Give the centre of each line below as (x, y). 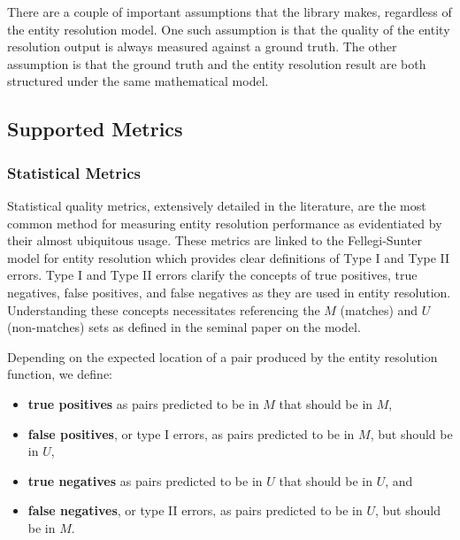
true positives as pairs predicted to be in (143, 403)
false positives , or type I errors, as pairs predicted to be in (191, 433)
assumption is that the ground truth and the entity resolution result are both (217, 63)
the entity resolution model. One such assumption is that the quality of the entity (229, 29)
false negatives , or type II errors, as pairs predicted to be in (195, 510)
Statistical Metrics (74, 172)
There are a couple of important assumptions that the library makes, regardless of (230, 12)
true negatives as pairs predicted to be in (145, 480)
